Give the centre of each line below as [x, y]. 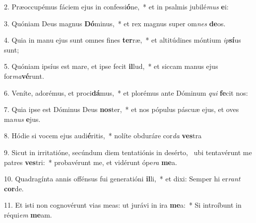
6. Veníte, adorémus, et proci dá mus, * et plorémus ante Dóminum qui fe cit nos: [126, 92]
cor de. [14, 188]
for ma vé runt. [24, 76]
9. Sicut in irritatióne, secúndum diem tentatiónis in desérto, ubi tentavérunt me [128, 152]
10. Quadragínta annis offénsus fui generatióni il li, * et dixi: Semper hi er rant [122, 179]
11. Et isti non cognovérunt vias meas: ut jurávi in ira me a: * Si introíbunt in [123, 205]
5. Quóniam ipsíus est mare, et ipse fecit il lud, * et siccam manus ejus [111, 66]
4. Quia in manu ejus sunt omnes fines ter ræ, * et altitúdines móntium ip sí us [123, 40]
